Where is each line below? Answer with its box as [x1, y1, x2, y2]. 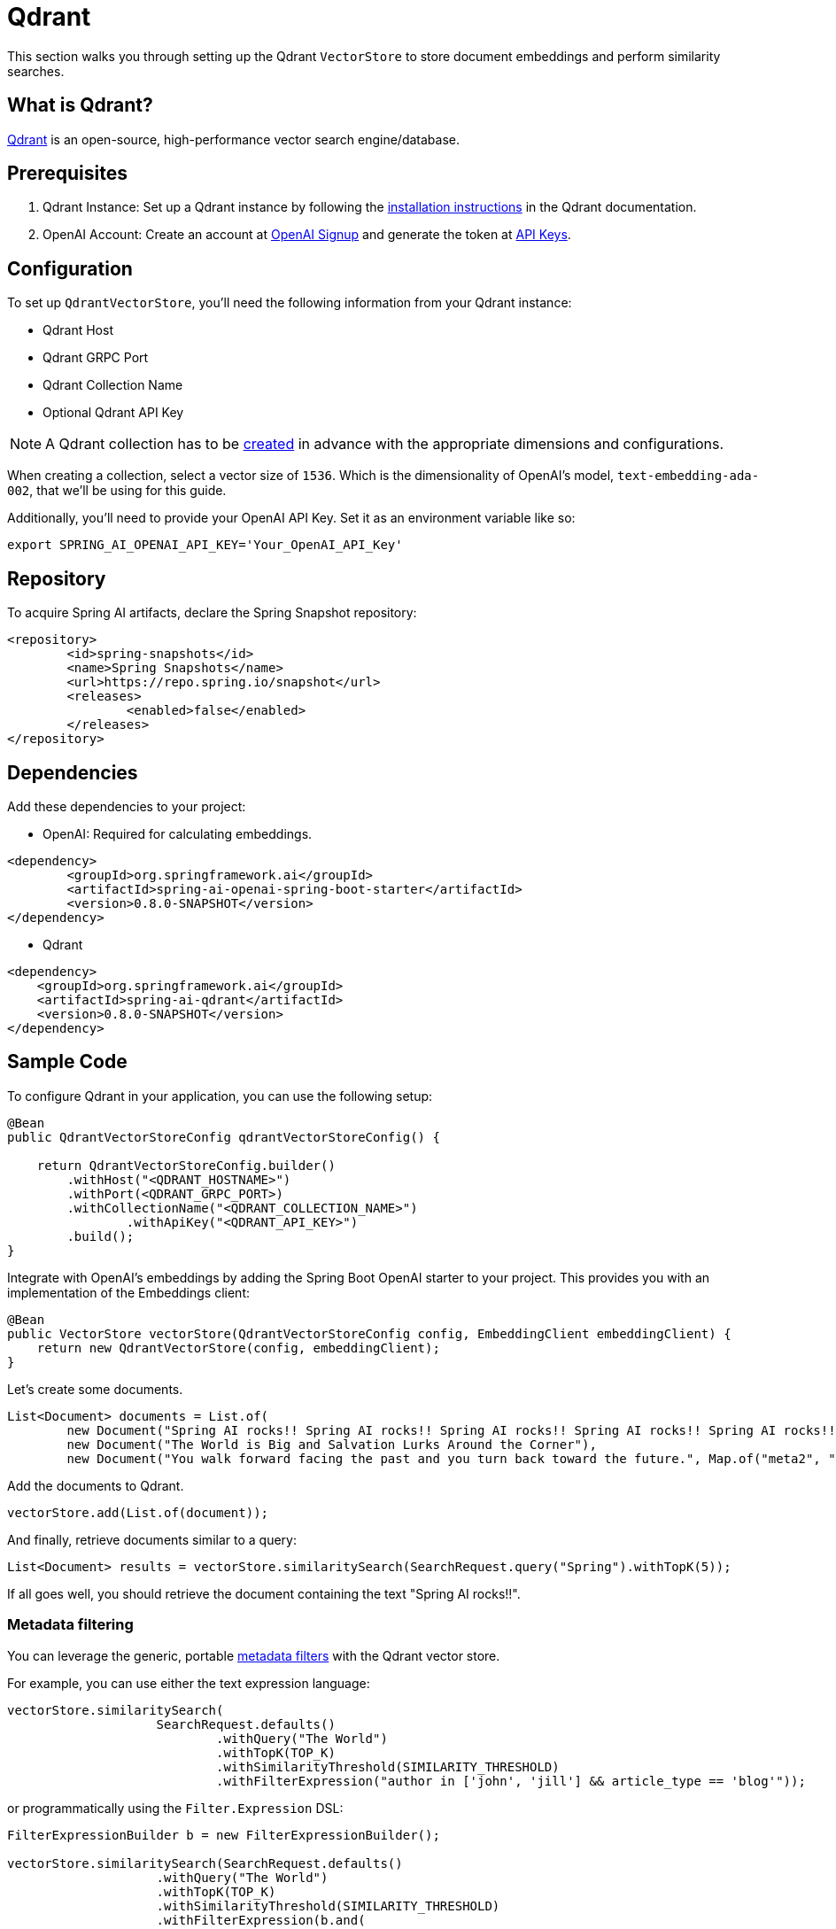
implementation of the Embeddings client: [7, 1284, 250, 1300]
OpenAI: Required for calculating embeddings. [43, 825, 313, 841]
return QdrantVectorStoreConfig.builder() [36, 1158, 336, 1173]
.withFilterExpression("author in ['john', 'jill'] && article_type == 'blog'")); [216, 1773, 806, 1788]
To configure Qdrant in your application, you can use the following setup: [7, 1088, 433, 1104]
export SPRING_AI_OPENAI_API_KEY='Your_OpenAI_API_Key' [7, 538, 403, 553]
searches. [7, 63, 65, 79]
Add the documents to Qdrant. [7, 1477, 184, 1493]
